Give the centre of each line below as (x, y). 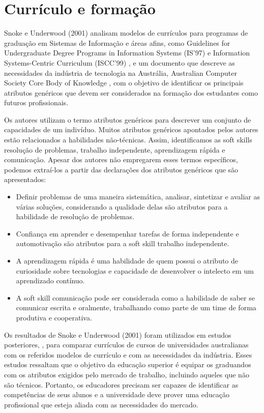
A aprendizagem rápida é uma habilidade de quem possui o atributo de (127, 260)
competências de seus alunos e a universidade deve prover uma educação (117, 394)
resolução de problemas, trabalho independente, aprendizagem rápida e (115, 149)
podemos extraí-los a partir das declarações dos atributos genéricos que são (121, 169)
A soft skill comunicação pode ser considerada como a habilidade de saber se (135, 297)
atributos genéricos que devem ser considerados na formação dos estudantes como (131, 92)
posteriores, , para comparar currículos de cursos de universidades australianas (126, 345)
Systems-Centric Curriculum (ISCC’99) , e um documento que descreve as (120, 62)
